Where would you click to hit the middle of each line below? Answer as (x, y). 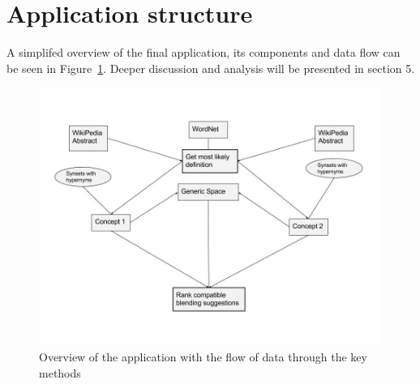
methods (60, 372)
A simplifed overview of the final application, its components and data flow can (204, 52)
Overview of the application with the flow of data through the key (203, 356)
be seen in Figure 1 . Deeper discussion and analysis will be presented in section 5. (211, 68)
